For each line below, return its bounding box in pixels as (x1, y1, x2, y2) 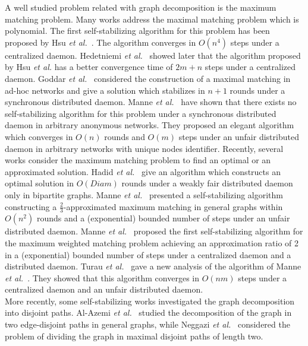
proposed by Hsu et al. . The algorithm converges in (5, 36, 196, 48)
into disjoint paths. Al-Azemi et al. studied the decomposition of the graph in (5, 306, 292, 319)
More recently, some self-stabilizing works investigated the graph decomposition (5, 294, 295, 307)
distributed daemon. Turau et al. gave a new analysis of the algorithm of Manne (5, 260, 301, 272)
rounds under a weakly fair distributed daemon (121, 177, 293, 189)
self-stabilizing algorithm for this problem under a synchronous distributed (5, 107, 276, 119)
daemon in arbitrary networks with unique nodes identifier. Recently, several (5, 142, 284, 154)
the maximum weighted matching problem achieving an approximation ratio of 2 (5, 236, 299, 249)
